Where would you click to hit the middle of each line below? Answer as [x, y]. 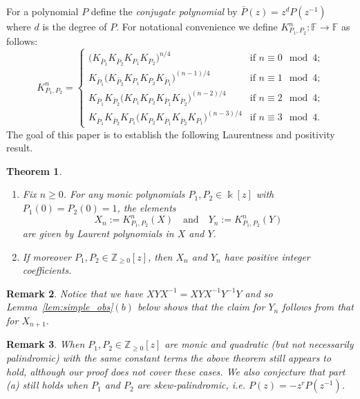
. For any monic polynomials [124, 194]
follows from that [318, 307]
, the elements [146, 208]
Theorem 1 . [34, 170]
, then [160, 256]
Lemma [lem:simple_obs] [60, 307]
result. [20, 148]
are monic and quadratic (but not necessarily [259, 344]
